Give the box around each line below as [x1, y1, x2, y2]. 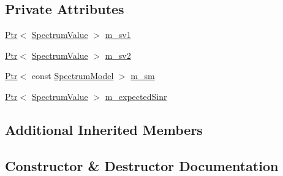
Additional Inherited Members [5, 120, 203, 139]
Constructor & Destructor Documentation [5, 156, 279, 175]
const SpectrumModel [31, 69, 114, 82]
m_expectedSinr [105, 90, 167, 102]
